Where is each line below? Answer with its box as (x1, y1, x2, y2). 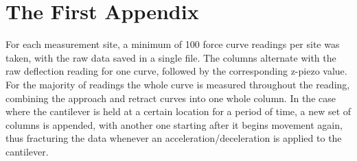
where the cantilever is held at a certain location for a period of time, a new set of (5, 104, 352, 119)
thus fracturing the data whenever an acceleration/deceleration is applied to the (5, 131, 342, 145)
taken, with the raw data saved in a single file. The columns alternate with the (5, 50, 336, 64)
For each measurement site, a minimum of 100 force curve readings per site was (5, 37, 340, 51)
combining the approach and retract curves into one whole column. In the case (5, 90, 336, 105)
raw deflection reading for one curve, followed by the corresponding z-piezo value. (5, 64, 347, 78)
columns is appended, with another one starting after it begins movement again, (5, 117, 343, 132)
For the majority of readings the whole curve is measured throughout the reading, (5, 77, 350, 91)
